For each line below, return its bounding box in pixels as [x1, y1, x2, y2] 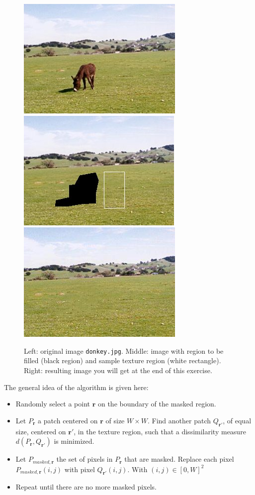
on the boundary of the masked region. [97, 398, 216, 409]
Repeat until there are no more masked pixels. [15, 482, 157, 492]
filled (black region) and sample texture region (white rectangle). [24, 355, 221, 366]
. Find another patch [147, 415, 211, 425]
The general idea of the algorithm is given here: [4, 382, 149, 392]
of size [105, 415, 125, 425]
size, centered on [15, 426, 66, 436]
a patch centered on [37, 415, 98, 425]
